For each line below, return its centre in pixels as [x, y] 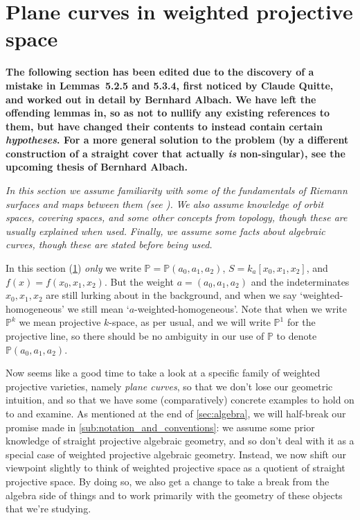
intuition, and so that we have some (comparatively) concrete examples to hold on [180, 400]
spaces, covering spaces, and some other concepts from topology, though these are [177, 217]
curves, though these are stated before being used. [109, 244]
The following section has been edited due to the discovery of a [160, 72]
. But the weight [139, 281]
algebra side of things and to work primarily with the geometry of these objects [174, 495]
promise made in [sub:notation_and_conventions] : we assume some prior [160, 427]
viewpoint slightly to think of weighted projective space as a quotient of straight [175, 468]
